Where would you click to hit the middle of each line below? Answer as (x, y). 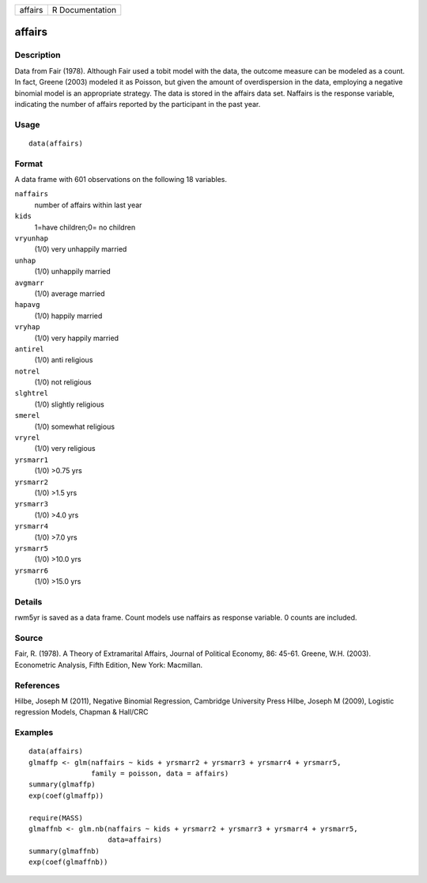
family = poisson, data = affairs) (160, 774)
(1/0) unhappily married (72, 271)
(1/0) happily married (68, 316)
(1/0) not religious (63, 382)
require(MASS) (56, 818)
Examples (34, 733)
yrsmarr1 (32, 460)
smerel (27, 416)
